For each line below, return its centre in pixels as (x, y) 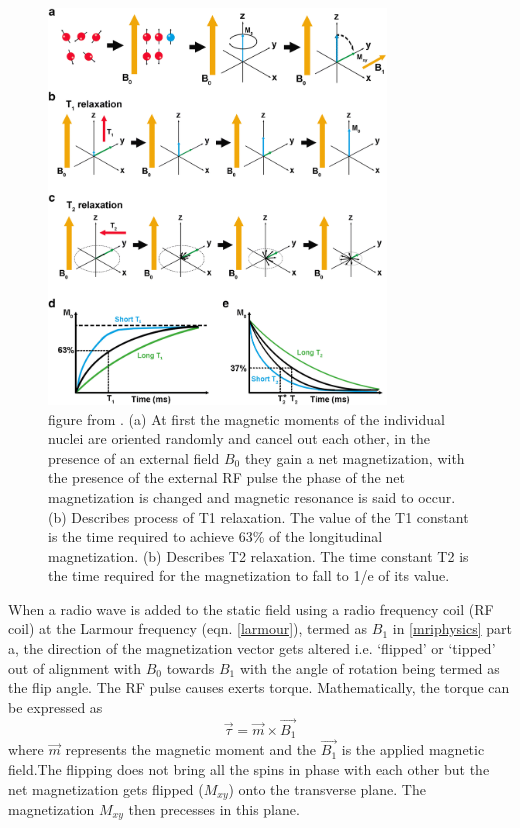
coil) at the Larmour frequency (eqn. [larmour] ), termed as (188, 628)
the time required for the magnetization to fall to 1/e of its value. (249, 575)
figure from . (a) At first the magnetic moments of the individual (246, 418)
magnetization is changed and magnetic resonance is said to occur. (252, 496)
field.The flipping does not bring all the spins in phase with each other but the (249, 768)
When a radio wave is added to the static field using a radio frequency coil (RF (251, 608)
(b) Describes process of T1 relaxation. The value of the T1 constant (258, 516)
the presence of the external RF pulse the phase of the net (226, 477)
